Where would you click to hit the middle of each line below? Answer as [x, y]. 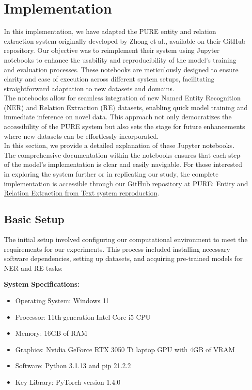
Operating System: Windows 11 [62, 300]
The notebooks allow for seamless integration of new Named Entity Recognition [122, 98]
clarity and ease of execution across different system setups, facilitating [109, 79]
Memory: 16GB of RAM [51, 333]
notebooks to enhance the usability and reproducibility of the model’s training [120, 59]
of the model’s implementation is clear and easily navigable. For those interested [123, 164]
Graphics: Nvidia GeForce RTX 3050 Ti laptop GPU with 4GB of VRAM [125, 349]
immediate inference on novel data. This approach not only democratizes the [118, 117]
